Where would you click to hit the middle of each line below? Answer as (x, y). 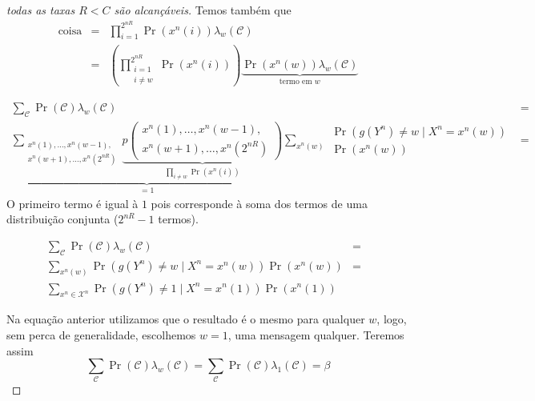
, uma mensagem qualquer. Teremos (316, 334)
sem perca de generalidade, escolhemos (101, 334)
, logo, (392, 319)
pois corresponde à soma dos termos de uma (259, 203)
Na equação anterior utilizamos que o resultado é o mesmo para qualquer (186, 319)
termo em (296, 82)
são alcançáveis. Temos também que (203, 10)
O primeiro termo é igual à (72, 203)
